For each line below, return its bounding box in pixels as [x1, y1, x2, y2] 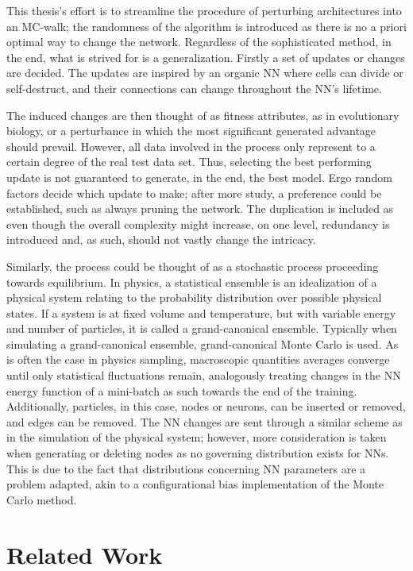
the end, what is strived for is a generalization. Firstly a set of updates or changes [6, 48, 405, 65]
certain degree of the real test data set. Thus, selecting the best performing [6, 153, 372, 170]
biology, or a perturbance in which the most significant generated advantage [6, 122, 376, 139]
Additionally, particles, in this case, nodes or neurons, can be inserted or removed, [6, 398, 406, 415]
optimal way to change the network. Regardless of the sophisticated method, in [6, 33, 392, 50]
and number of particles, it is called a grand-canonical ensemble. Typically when [6, 320, 397, 337]
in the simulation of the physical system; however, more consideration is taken [6, 429, 387, 446]
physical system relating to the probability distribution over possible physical [6, 289, 382, 306]
